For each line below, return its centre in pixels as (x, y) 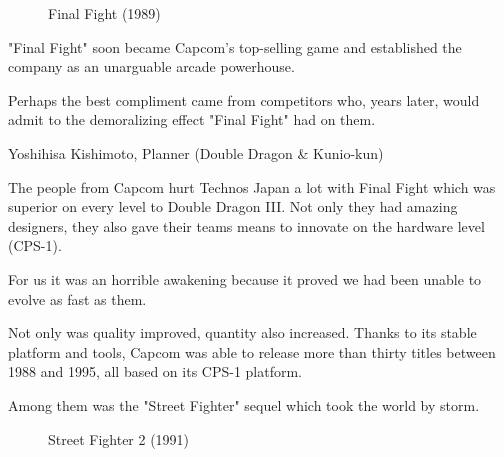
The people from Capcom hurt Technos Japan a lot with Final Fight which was (252, 186)
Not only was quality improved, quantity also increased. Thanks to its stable (242, 332)
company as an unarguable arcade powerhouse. (151, 66)
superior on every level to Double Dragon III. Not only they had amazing (233, 206)
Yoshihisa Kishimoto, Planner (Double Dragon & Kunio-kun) (196, 152)
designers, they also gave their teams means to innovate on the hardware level (246, 225)
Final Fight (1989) (104, 13)
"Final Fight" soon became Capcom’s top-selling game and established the (235, 46)
